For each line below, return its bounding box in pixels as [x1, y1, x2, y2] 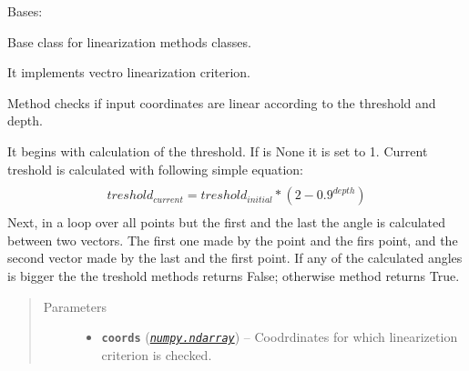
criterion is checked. [101, 345, 212, 364]
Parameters [43, 296, 107, 316]
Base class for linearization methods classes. [7, 32, 251, 51]
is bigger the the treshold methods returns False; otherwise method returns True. [7, 266, 460, 286]
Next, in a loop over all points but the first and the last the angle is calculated [7, 213, 446, 232]
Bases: [7, 2, 43, 20]
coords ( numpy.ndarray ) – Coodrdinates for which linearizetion [101, 327, 458, 346]
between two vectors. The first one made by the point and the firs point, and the [7, 230, 458, 249]
